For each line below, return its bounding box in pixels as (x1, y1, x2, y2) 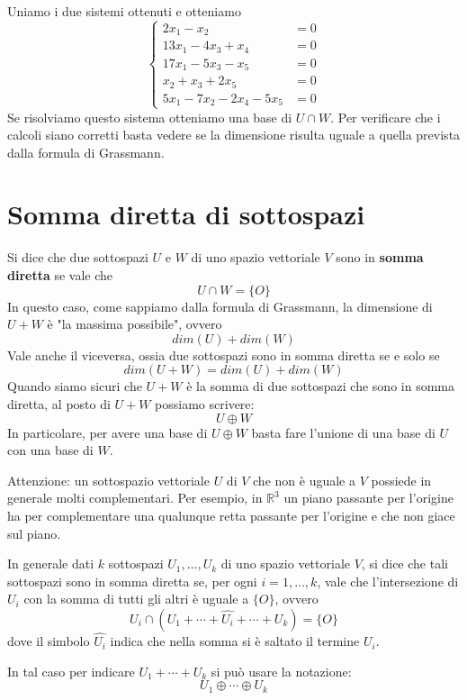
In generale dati (7, 554, 94, 573)
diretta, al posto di (7, 394, 111, 413)
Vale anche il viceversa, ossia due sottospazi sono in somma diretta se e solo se (7, 345, 440, 364)
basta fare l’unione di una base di (251, 423, 436, 441)
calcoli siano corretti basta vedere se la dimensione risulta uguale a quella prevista (7, 125, 461, 144)
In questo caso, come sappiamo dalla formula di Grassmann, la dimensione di (7, 296, 433, 315)
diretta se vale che (7, 266, 113, 285)
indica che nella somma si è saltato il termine (110, 632, 360, 650)
